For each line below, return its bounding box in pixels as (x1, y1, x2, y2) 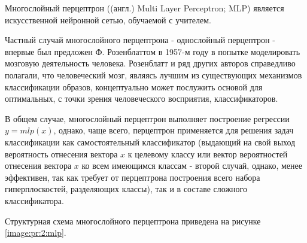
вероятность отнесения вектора (5, 147, 118, 160)
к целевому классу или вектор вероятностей (127, 147, 288, 160)
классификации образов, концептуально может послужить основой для (5, 80, 263, 93)
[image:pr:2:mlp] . (5, 226, 66, 239)
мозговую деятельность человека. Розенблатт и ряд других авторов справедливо (5, 57, 296, 69)
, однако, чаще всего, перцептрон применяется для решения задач (53, 124, 294, 136)
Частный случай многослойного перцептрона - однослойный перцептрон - (5, 34, 275, 46)
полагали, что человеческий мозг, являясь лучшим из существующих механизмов (5, 68, 302, 81)
